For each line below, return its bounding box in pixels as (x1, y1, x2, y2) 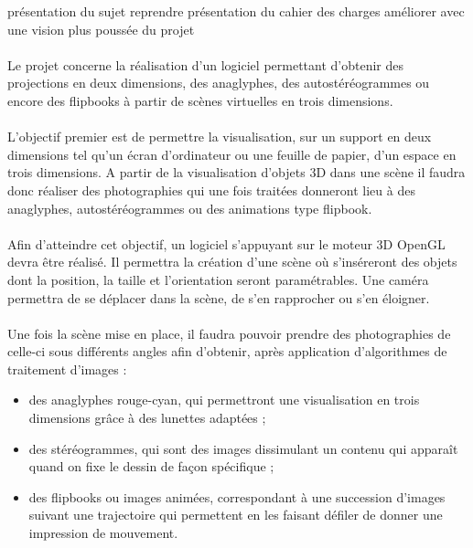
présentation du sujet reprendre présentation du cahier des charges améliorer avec (7, 2, 465, 20)
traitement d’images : (7, 359, 127, 378)
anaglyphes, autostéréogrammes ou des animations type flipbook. (7, 198, 372, 217)
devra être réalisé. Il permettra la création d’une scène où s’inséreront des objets (7, 252, 457, 271)
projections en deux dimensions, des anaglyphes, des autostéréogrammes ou (7, 73, 430, 92)
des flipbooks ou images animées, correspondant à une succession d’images (28, 487, 446, 506)
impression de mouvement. (28, 523, 178, 543)
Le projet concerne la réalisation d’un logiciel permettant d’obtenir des (7, 55, 404, 74)
